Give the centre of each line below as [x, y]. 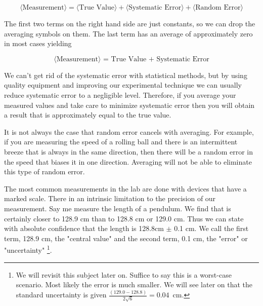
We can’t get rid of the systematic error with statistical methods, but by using [126, 75]
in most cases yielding [38, 43]
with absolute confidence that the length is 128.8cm [84, 228]
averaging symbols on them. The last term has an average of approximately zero [128, 33]
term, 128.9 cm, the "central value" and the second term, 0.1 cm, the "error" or [126, 238]
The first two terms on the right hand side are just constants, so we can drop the [130, 23]
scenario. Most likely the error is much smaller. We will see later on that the [134, 284]
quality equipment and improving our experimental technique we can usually [123, 85]
